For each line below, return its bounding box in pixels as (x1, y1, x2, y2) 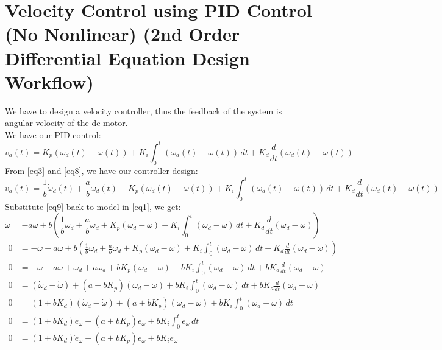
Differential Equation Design (5, 45, 250, 70)
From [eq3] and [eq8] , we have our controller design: (5, 164, 198, 177)
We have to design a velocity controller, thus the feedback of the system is (5, 104, 282, 117)
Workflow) (5, 69, 94, 94)
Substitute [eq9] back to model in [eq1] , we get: (5, 200, 181, 212)
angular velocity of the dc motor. (5, 116, 128, 129)
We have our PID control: (5, 128, 101, 141)
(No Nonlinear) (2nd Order (5, 21, 240, 46)
